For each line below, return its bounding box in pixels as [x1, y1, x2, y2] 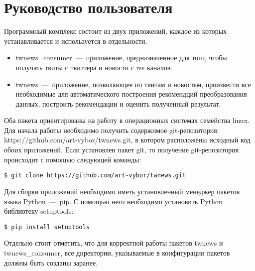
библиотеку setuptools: [4, 206, 74, 216]
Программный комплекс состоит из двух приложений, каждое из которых [4, 26, 227, 36]
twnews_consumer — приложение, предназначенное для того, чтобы [15, 52, 227, 63]
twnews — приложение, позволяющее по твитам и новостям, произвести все [15, 79, 251, 89]
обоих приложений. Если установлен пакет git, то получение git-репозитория [4, 144, 239, 155]
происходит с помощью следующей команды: [4, 154, 141, 164]
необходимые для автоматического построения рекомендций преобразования [15, 89, 247, 99]
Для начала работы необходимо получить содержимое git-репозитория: [4, 125, 219, 135]
